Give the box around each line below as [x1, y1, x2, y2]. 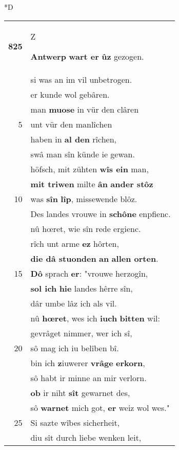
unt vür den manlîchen [30, 118, 112, 130]
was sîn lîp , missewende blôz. [30, 192, 137, 205]
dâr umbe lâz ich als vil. [30, 297, 117, 309]
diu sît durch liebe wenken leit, [30, 431, 142, 443]
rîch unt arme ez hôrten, [30, 237, 119, 249]
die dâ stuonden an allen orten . [30, 252, 158, 264]
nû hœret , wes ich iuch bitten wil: [30, 312, 161, 324]
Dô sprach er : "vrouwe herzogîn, [30, 267, 148, 279]
